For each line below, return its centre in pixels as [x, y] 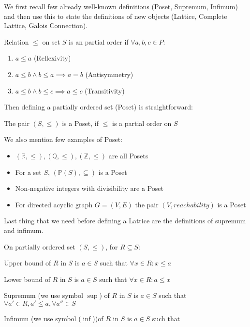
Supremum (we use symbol [44, 295]
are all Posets [128, 155]
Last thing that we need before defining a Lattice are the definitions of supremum [125, 221]
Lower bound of [27, 279]
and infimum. [24, 230]
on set [51, 41]
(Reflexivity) [52, 58]
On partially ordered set [40, 246]
